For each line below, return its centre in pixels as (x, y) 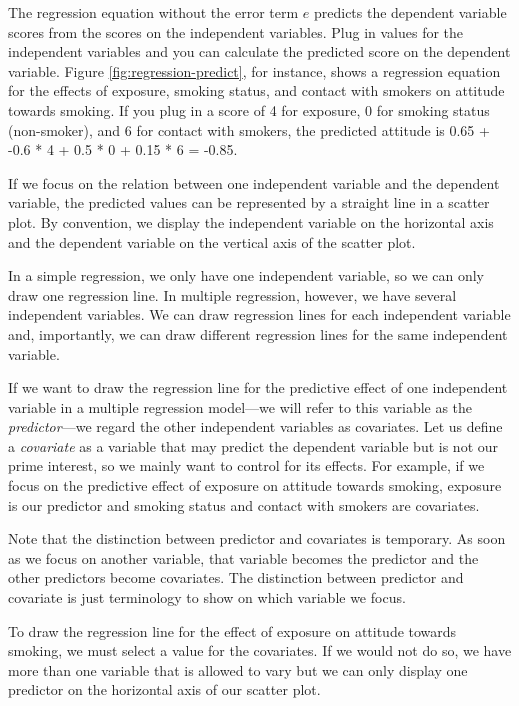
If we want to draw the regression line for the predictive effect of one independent (258, 387)
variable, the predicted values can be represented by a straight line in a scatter (249, 202)
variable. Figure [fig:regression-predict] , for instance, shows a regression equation (254, 70)
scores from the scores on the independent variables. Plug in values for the (236, 31)
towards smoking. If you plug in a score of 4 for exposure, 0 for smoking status (249, 109)
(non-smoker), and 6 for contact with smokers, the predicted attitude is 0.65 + (249, 129)
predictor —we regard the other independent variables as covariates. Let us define (255, 426)
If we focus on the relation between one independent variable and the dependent (254, 182)
